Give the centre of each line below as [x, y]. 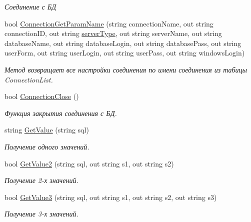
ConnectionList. [29, 79]
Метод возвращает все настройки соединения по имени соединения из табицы [126, 69]
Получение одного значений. [47, 146]
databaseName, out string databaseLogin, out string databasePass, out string [123, 43]
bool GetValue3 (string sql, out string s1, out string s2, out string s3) [111, 197]
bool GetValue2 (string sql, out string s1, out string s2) [89, 163]
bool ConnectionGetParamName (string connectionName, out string [109, 23]
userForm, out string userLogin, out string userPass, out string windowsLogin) [125, 53]
